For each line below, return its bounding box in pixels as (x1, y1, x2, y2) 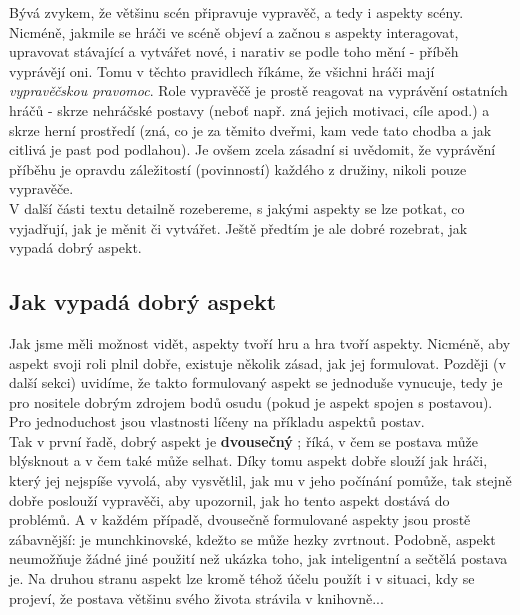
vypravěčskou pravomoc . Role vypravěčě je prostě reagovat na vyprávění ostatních (9, 80, 508, 101)
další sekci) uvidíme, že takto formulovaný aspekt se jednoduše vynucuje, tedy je (9, 372, 503, 393)
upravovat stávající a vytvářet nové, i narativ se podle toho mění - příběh (9, 41, 459, 62)
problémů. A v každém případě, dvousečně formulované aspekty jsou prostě (9, 509, 471, 530)
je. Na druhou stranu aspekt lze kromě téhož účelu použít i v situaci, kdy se (9, 568, 475, 589)
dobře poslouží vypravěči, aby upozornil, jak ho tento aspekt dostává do (9, 489, 450, 510)
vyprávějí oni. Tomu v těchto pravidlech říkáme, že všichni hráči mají (9, 60, 435, 81)
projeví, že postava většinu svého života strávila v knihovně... (9, 587, 384, 608)
